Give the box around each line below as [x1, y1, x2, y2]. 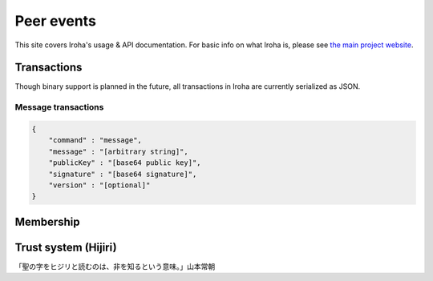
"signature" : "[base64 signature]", [48, 169, 197, 179]
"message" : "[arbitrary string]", [48, 147, 188, 156]
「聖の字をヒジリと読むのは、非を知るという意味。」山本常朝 [14, 261, 216, 271]
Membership [14, 215, 80, 228]
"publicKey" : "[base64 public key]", [48, 159, 201, 167]
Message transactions [14, 102, 104, 113]
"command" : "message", [48, 136, 142, 145]
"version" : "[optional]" [48, 180, 151, 190]
